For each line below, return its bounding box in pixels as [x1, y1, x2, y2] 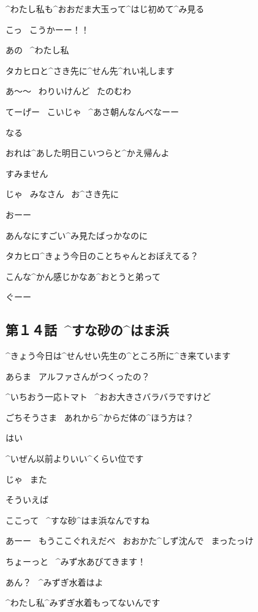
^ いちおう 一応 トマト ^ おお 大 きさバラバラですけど [6, 390, 211, 403]
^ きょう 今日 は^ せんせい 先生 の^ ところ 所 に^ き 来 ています [6, 349, 231, 362]
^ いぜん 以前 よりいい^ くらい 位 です [6, 452, 144, 465]
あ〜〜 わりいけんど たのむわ [6, 85, 131, 97]
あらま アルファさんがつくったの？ [6, 369, 150, 382]
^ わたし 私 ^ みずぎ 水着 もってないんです [6, 596, 161, 609]
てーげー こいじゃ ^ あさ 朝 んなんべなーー [6, 105, 180, 118]
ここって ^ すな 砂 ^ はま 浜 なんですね [6, 513, 150, 526]
